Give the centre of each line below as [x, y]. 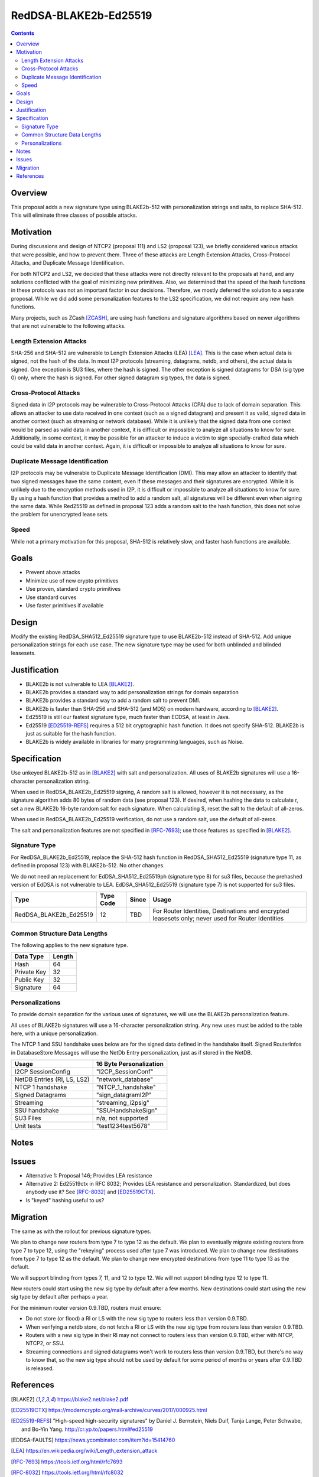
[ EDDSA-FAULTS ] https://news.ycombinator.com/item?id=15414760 [93, 1440]
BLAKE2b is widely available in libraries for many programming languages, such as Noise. [135, 742]
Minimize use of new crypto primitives [72, 580]
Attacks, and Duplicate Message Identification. [68, 263]
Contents [23, 33]
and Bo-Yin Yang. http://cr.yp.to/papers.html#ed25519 [87, 1429]
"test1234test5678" [123, 1126]
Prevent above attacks [53, 572]
